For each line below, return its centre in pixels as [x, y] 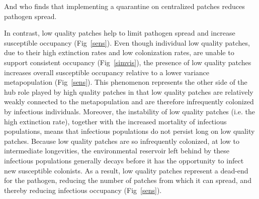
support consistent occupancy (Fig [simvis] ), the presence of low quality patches [128, 62]
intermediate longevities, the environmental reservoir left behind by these [117, 151]
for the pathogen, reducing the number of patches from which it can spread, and [128, 180]
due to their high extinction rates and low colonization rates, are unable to [119, 52]
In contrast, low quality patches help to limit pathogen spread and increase [120, 33]
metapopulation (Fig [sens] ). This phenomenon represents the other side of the [126, 82]
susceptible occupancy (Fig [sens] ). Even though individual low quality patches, [127, 42]
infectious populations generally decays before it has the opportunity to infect [124, 160]
